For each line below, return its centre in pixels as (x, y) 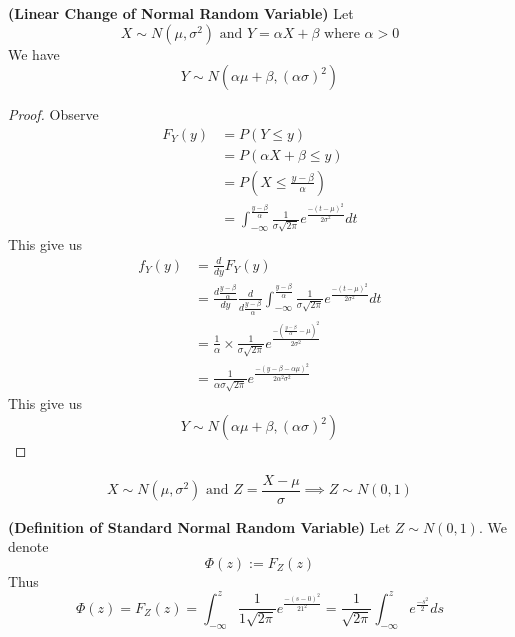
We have (34, 53)
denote (28, 546)
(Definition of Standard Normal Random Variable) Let (199, 526)
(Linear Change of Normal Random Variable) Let (181, 13)
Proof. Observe (53, 114)
